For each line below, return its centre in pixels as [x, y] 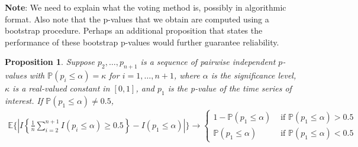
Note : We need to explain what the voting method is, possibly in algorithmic [146, 7]
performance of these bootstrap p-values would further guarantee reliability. [142, 42]
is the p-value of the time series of [230, 88]
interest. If [24, 100]
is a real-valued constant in [61, 88]
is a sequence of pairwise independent [208, 62]
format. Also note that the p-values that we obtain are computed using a [137, 19]
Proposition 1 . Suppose [50, 62]
